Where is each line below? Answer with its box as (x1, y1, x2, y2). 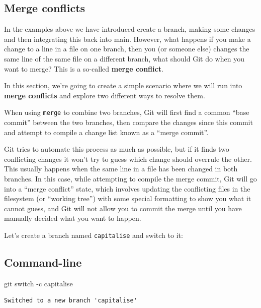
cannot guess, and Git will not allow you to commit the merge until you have (4, 203, 242, 213)
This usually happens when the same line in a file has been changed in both (4, 163, 238, 174)
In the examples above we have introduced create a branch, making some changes (4, 24, 255, 34)
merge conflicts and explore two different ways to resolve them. (4, 90, 205, 100)
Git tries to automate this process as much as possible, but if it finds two (4, 144, 229, 154)
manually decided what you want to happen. (4, 213, 141, 223)
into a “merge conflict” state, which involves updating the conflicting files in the (4, 183, 250, 194)
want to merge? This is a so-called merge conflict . (4, 63, 163, 74)
